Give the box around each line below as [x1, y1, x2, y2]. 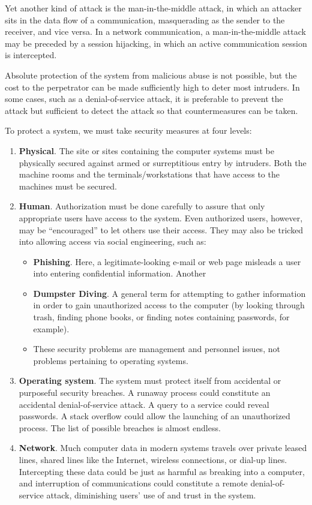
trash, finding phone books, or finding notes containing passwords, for [33, 311, 290, 323]
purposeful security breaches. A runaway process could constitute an [19, 386, 271, 399]
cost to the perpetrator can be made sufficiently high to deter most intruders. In [5, 80, 300, 93]
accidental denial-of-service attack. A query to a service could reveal [19, 398, 269, 410]
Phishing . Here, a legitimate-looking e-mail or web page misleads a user [33, 255, 301, 267]
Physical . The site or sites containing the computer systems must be [19, 144, 274, 157]
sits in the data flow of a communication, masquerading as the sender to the [5, 13, 285, 26]
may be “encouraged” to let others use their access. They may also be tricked [19, 223, 304, 236]
